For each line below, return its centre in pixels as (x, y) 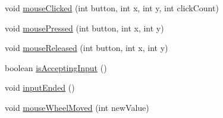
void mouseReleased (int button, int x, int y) (87, 48)
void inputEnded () (40, 87)
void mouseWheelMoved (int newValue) (77, 107)
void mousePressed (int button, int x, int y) (84, 28)
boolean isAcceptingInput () (56, 67)
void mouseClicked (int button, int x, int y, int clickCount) (112, 8)
